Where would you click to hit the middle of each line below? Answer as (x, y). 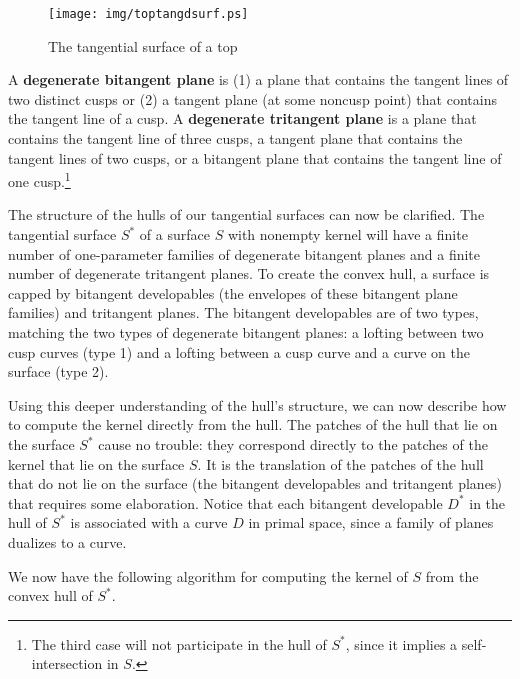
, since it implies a (401, 643)
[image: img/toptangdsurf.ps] (148, 14)
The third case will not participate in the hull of (179, 643)
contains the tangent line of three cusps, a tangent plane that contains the (235, 138)
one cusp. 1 (39, 179)
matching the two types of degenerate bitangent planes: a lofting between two (246, 332)
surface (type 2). (58, 371)
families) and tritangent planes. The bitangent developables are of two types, (243, 312)
